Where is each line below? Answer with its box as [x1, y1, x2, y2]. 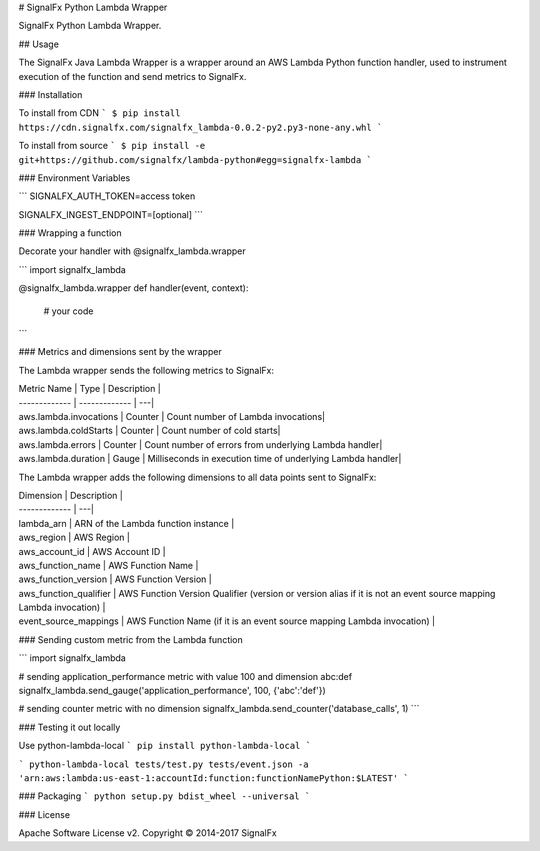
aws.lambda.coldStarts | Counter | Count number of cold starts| [18, 425, 281, 437]
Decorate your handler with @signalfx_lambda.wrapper [18, 245, 247, 257]
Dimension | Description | [18, 489, 124, 501]
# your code [43, 305, 94, 317]
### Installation [18, 88, 83, 100]
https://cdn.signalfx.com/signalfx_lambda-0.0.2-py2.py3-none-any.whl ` [18, 121, 383, 133]
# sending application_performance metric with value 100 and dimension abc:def [18, 670, 353, 682]
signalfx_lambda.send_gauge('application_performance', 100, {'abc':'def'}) [18, 685, 326, 697]
